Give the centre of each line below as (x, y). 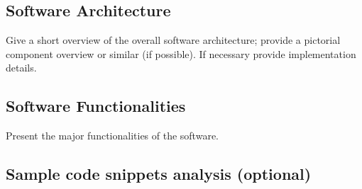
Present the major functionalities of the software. (112, 136)
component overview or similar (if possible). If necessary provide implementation (181, 53)
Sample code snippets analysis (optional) (159, 174)
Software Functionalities (96, 106)
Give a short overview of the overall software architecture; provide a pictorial (173, 40)
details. (21, 68)
